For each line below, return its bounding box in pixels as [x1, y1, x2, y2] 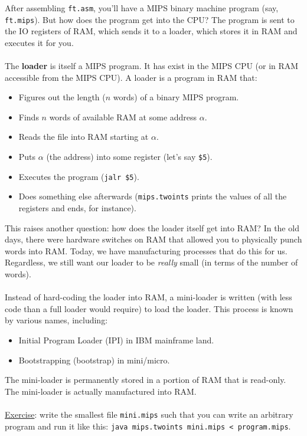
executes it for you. [5, 36, 74, 48]
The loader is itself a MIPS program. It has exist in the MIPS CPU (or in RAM [5, 60, 299, 72]
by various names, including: [5, 314, 108, 326]
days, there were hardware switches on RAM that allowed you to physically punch [5, 233, 302, 245]
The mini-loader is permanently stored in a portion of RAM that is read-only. [5, 373, 286, 386]
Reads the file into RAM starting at [18, 130, 149, 143]
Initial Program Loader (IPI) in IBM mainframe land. [18, 333, 214, 346]
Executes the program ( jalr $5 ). [18, 170, 139, 182]
